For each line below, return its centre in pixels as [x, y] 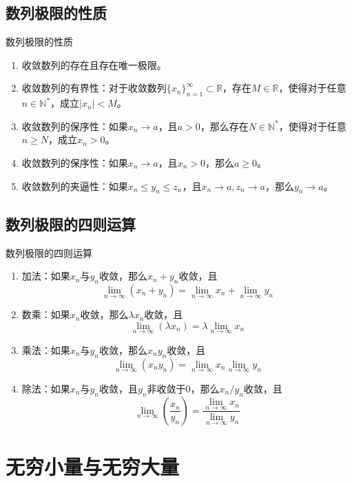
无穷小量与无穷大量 [93, 466]
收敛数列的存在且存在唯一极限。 [94, 64]
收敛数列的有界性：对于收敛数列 [94, 88]
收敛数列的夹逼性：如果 [75, 186]
